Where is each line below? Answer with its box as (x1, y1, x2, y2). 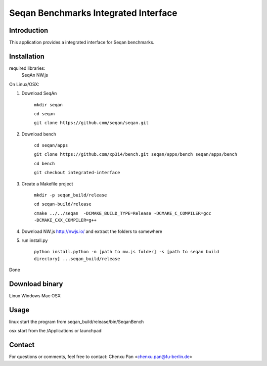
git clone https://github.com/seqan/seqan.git (34, 120, 149, 126)
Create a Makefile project (21, 181, 74, 186)
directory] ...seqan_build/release (34, 256, 121, 262)
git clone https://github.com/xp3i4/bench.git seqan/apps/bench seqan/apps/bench (34, 151, 237, 157)
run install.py (21, 237, 48, 243)
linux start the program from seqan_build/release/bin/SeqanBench (9, 319, 144, 324)
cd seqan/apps (34, 142, 68, 148)
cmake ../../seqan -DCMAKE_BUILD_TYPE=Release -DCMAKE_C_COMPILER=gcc (34, 210, 212, 216)
